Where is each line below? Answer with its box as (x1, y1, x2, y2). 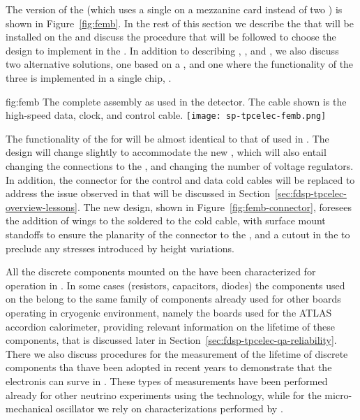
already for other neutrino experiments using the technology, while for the (6, 387, 322, 402)
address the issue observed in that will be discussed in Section (6, 186, 271, 201)
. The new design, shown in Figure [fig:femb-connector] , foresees (77, 199, 352, 214)
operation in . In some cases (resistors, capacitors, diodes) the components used (6, 277, 345, 292)
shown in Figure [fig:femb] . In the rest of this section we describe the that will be (6, 15, 354, 30)
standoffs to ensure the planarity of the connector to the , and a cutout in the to (6, 226, 350, 241)
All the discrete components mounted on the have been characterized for (6, 264, 316, 279)
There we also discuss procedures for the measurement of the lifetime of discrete (6, 346, 348, 361)
